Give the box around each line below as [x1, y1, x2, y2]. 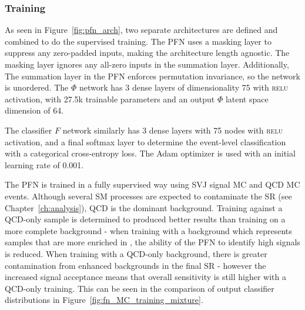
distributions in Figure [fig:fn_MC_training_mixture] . [5, 294, 203, 306]
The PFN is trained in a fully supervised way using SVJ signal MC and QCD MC [5, 178, 300, 191]
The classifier [5, 124, 52, 136]
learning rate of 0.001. [5, 158, 84, 171]
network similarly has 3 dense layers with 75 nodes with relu [62, 124, 283, 136]
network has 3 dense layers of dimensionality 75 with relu [79, 81, 289, 94]
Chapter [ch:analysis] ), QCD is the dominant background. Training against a [5, 201, 283, 214]
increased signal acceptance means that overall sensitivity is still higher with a [5, 271, 286, 283]
